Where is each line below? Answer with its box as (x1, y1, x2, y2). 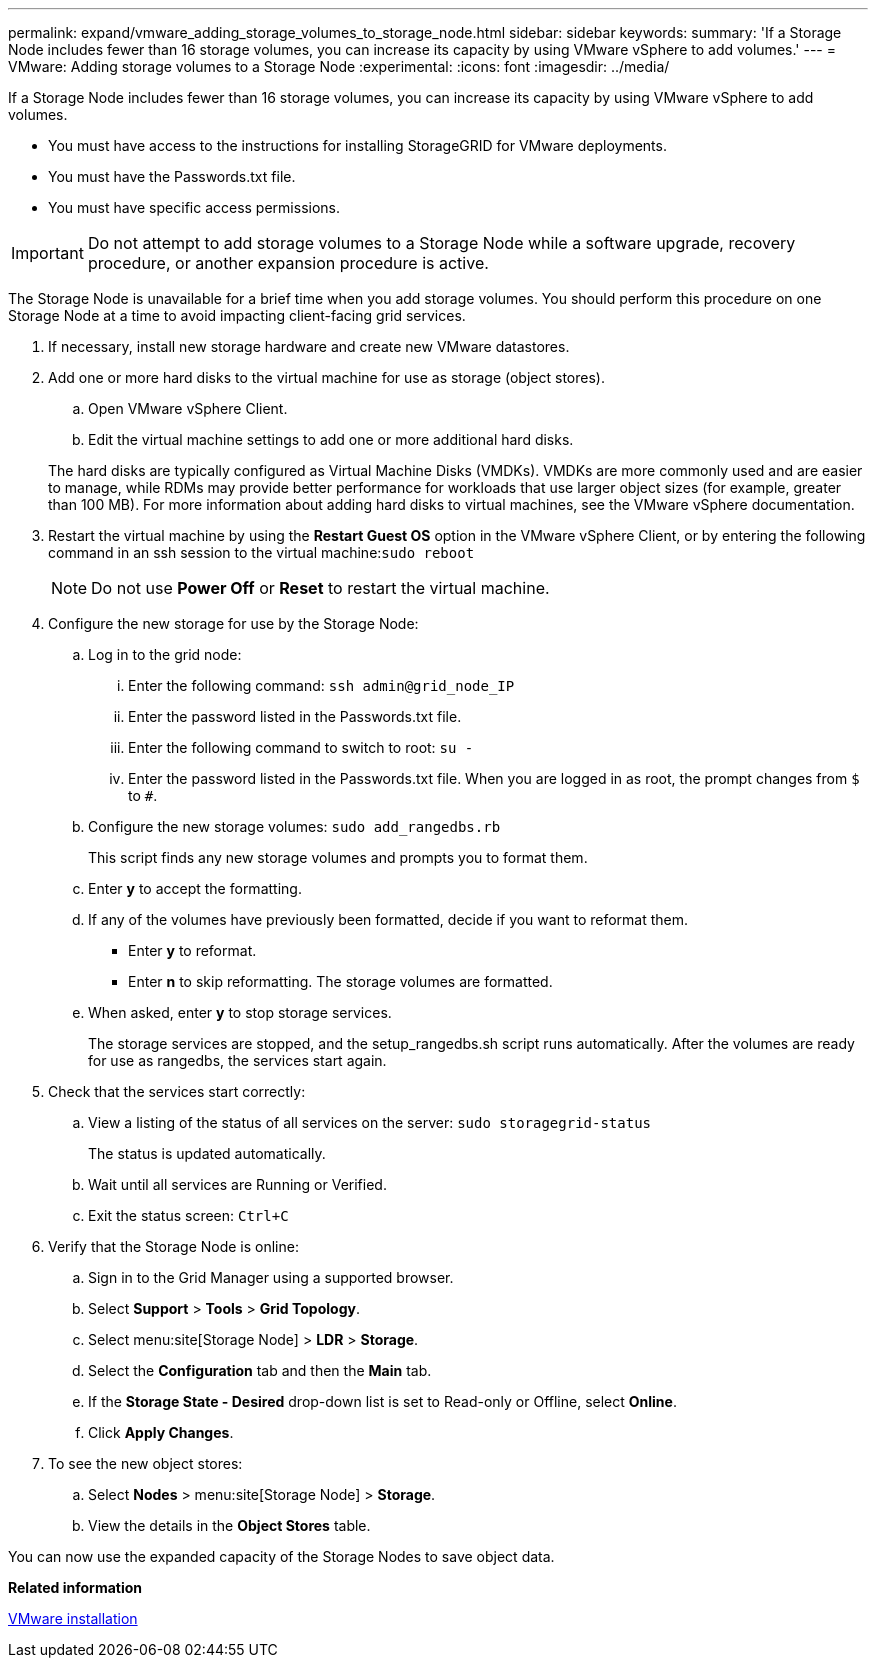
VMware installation (8, 1610, 138, 1627)
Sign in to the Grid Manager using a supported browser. (88, 1269, 454, 1286)
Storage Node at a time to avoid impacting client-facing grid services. (8, 307, 466, 324)
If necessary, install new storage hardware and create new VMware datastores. (48, 338, 570, 355)
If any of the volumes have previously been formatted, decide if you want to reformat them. (88, 911, 689, 928)
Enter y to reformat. (128, 942, 257, 959)
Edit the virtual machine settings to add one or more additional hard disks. (88, 431, 574, 448)
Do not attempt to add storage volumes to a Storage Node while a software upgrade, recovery (87, 233, 796, 253)
